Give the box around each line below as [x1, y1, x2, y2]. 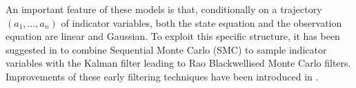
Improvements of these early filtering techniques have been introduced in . [6, 69, 319, 83]
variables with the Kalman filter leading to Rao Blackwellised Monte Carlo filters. [6, 56, 351, 70]
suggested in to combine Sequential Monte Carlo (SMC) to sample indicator [6, 42, 327, 56]
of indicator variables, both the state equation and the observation [61, 15, 342, 30]
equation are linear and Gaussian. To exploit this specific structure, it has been [6, 29, 340, 43]
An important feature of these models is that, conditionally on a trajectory [6, 2, 322, 16]
